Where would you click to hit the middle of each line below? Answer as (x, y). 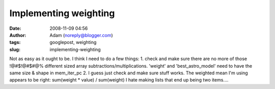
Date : (15, 28)
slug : (15, 49)
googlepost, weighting (73, 42)
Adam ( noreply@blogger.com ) (81, 35)
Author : (18, 35)
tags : (15, 42)
